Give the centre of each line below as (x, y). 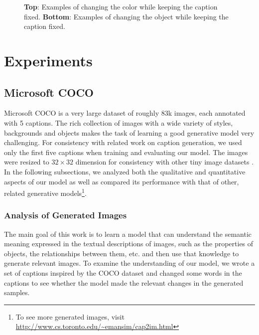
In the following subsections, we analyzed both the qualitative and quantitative (125, 171)
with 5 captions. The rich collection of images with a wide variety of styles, (119, 122)
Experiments (48, 60)
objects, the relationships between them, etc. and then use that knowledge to (122, 253)
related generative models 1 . (45, 192)
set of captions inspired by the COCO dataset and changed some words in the (123, 272)
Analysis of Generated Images (65, 215)
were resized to (27, 162)
